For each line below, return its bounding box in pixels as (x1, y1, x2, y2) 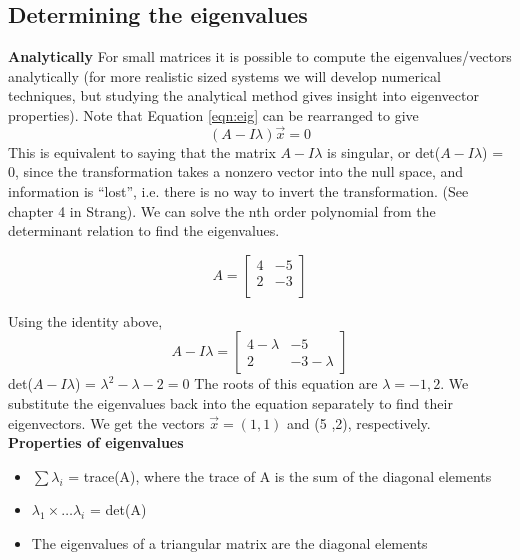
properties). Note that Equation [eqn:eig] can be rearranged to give (8, 104, 419, 125)
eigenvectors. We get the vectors (8, 412, 205, 433)
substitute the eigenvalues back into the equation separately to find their (8, 392, 453, 413)
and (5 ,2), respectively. (287, 412, 431, 433)
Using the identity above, (8, 310, 163, 331)
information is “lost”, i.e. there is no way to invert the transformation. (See (8, 180, 469, 201)
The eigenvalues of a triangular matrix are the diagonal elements (31, 532, 428, 553)
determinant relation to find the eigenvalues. (8, 220, 280, 241)
